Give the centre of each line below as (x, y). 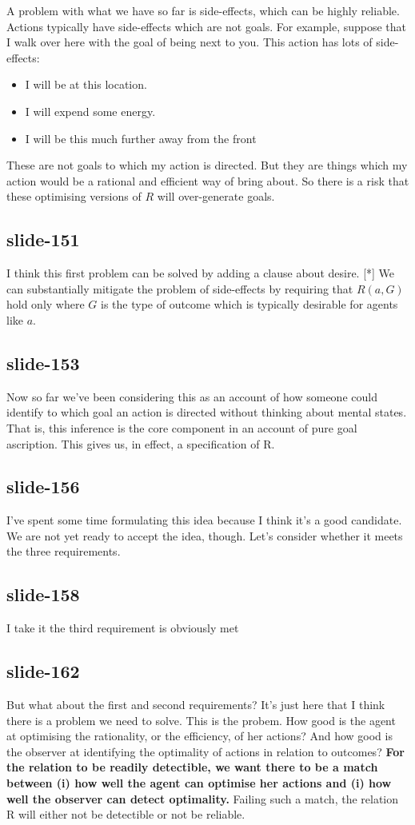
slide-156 (43, 486)
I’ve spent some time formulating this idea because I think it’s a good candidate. (204, 520)
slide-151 (43, 239)
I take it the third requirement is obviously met (123, 628)
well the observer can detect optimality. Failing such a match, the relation (203, 798)
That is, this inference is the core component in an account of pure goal (182, 427)
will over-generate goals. (216, 196)
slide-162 (43, 671)
